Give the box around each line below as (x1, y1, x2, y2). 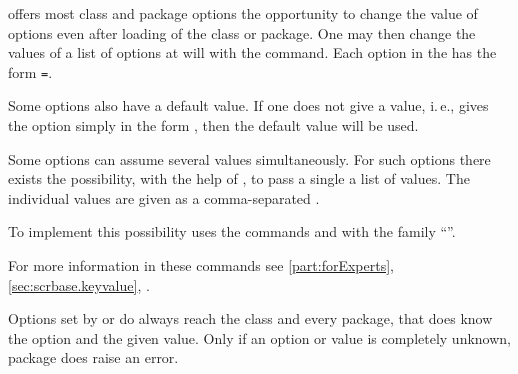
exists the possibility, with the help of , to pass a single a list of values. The (8, 168, 470, 189)
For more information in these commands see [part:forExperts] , (8, 255, 394, 275)
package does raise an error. (8, 347, 179, 368)
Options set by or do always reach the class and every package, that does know (8, 308, 493, 329)
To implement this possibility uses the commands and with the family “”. (8, 221, 456, 242)
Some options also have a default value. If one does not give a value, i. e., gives (8, 95, 489, 116)
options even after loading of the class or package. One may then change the (8, 22, 476, 43)
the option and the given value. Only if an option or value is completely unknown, (8, 327, 511, 348)
